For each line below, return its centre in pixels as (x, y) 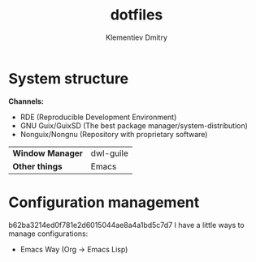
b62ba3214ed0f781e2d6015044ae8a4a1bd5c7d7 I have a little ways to (127, 225)
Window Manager (48, 153)
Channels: (26, 101)
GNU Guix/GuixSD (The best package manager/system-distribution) (134, 125)
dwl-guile (109, 153)
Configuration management (104, 202)
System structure (69, 78)
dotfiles (137, 15)
